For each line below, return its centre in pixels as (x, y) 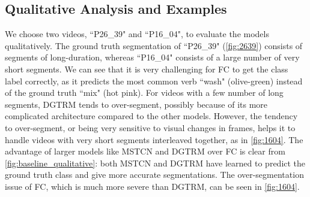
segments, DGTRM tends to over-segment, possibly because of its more (136, 104)
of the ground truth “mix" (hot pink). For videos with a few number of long (144, 93)
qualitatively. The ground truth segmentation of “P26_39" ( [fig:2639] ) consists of (154, 45)
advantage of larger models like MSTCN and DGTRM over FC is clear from (145, 151)
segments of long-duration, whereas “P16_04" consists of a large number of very (152, 57)
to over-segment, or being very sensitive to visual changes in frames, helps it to (150, 127)
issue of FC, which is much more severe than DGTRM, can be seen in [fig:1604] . (152, 186)
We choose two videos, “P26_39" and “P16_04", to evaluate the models (137, 34)
